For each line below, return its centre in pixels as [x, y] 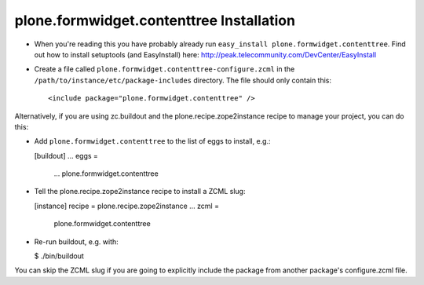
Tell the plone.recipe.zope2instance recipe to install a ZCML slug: [140, 192]
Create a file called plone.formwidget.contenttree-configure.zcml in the [164, 69]
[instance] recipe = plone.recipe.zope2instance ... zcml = [127, 206]
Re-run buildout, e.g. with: [77, 241]
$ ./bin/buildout [59, 256]
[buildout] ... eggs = [66, 155]
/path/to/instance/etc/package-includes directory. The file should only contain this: [183, 80]
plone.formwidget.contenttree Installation [155, 20]
